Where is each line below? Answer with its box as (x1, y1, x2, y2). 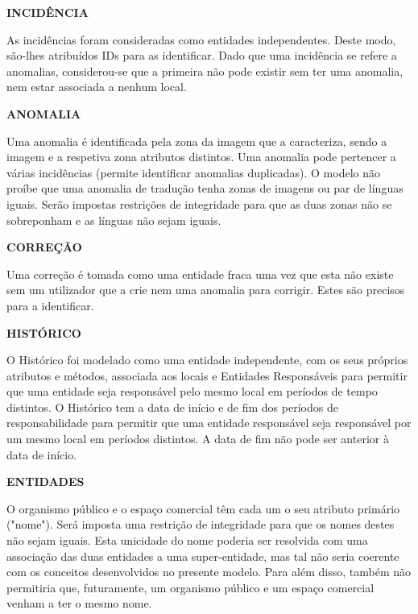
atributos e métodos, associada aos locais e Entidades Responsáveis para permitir (6, 367, 408, 384)
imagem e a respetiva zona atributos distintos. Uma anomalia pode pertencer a (6, 148, 396, 165)
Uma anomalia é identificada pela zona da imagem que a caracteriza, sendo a (6, 132, 387, 149)
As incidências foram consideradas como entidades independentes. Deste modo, (6, 31, 396, 48)
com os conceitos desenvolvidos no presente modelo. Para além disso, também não (6, 563, 412, 580)
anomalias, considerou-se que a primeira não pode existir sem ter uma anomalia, (6, 62, 404, 79)
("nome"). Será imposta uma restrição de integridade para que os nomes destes (6, 516, 395, 533)
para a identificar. (6, 297, 94, 313)
